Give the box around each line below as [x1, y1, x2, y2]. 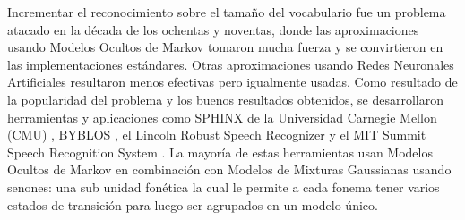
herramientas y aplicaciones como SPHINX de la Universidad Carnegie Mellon [7, 107, 437, 126]
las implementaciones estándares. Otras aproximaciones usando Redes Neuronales [7, 55, 454, 73]
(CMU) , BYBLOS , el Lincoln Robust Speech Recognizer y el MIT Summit [7, 125, 426, 144]
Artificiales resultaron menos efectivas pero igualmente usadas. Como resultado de [7, 72, 458, 91]
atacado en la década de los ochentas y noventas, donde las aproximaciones [7, 20, 419, 38]
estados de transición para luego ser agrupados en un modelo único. [7, 195, 378, 214]
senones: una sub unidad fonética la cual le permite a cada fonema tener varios [7, 177, 440, 196]
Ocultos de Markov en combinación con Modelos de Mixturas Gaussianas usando [7, 160, 452, 179]
